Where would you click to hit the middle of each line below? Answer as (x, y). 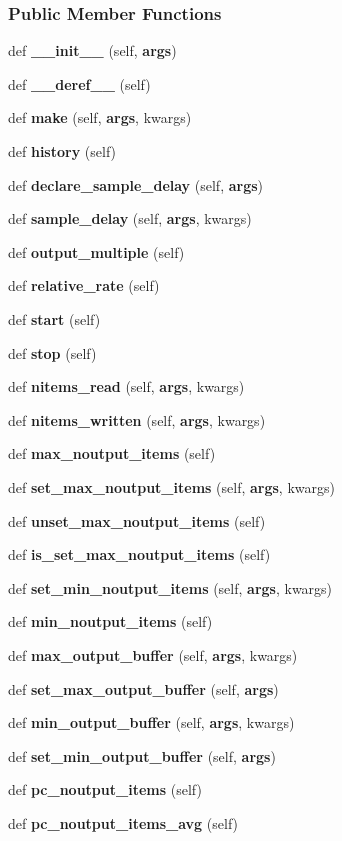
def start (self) (54, 318)
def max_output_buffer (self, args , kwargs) (153, 654)
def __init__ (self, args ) (92, 50)
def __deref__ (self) (79, 83)
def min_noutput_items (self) (110, 621)
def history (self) (62, 151)
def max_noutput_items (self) (112, 453)
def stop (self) (52, 352)
